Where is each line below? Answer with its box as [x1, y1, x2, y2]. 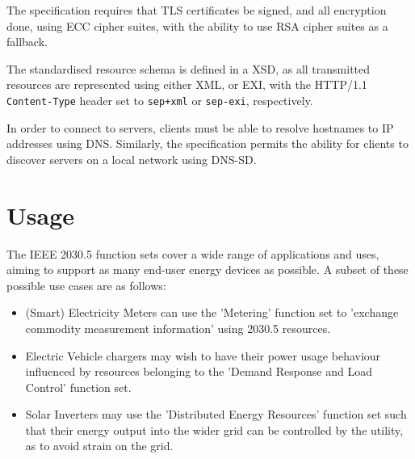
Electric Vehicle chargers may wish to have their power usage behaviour [25, 347, 381, 364]
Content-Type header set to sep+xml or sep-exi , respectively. [6, 91, 313, 108]
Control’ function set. [25, 378, 132, 395]
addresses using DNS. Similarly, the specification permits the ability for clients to [6, 135, 409, 152]
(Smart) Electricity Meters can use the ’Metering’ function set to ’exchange [25, 304, 399, 321]
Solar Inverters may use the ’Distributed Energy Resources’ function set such [25, 406, 407, 423]
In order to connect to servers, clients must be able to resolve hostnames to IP [6, 119, 394, 136]
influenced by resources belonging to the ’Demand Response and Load [25, 363, 372, 380]
